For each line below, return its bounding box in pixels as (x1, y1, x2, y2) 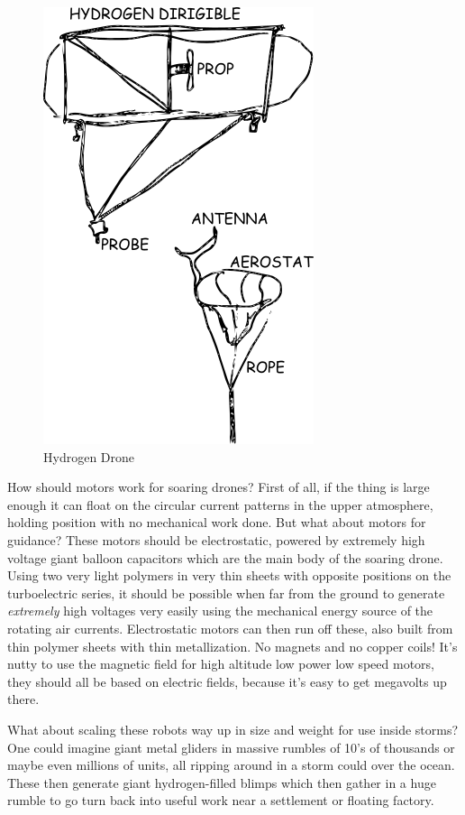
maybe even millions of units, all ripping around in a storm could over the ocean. (7, 755, 455, 774)
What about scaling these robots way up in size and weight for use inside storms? (7, 719, 459, 738)
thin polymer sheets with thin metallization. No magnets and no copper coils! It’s (7, 636, 458, 655)
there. (7, 690, 40, 708)
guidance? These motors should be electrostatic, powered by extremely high (7, 530, 425, 549)
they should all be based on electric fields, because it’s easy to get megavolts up (7, 671, 447, 690)
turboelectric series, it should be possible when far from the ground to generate (7, 583, 445, 602)
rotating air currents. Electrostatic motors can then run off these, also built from (7, 618, 453, 637)
